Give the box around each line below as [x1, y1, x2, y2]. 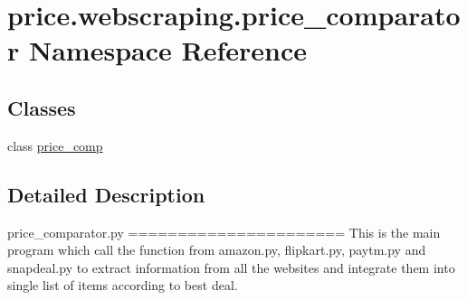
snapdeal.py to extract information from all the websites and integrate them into [7, 258, 455, 277]
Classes [7, 93, 76, 121]
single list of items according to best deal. [7, 276, 238, 295]
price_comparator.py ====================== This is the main [7, 222, 441, 241]
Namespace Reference [28, 32, 307, 69]
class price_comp [7, 136, 103, 155]
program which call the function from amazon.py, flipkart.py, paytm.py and [7, 240, 426, 259]
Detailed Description [7, 180, 205, 208]
